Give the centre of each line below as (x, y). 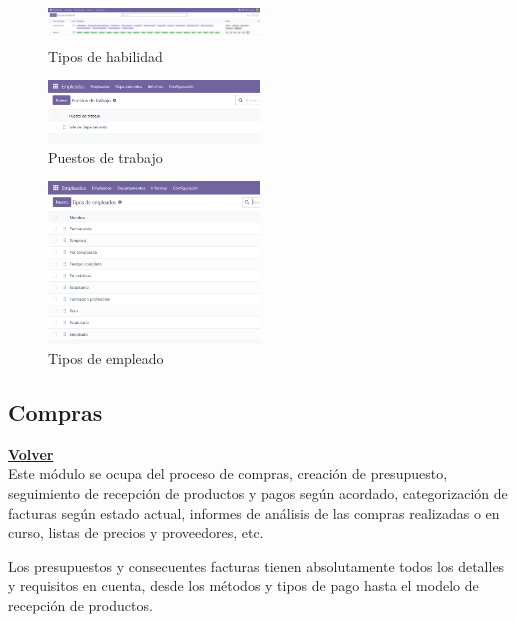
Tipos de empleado (106, 357)
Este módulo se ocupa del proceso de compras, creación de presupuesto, (228, 473)
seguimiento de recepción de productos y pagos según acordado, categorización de (258, 492)
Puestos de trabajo (105, 156)
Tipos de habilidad (105, 55)
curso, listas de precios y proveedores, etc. (136, 532)
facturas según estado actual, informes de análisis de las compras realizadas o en (254, 512)
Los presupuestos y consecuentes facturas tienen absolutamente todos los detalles (256, 565)
